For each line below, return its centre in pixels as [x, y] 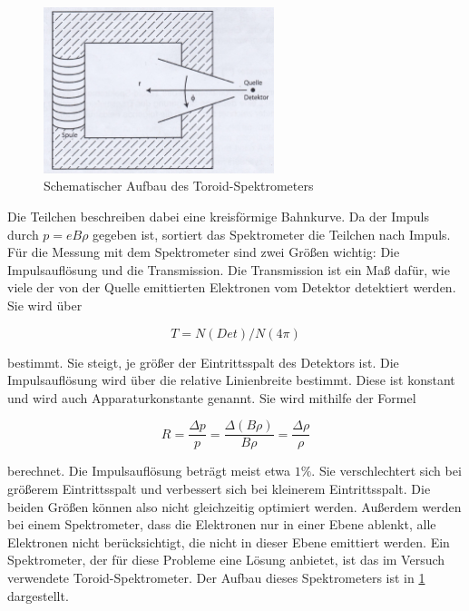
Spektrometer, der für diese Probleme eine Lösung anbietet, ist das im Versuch [226, 560]
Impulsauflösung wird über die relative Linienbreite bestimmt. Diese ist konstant [231, 380]
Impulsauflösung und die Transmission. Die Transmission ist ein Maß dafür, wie [229, 269]
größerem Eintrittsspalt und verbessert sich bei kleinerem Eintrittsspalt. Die [219, 489]
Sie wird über [45, 305]
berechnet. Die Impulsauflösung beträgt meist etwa [149, 471]
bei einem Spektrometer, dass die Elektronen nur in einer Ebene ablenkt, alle [222, 524]
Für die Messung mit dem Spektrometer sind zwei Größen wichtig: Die [204, 252]
